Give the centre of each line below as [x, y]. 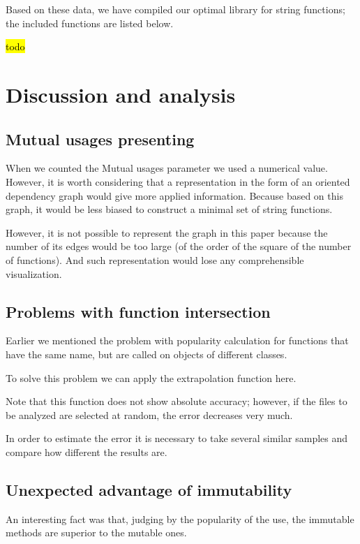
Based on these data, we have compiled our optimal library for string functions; [175, 9]
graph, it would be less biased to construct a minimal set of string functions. [169, 209]
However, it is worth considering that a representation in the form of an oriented [178, 181]
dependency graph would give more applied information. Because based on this [174, 195]
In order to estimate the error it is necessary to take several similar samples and [177, 438]
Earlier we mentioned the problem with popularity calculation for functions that [177, 340]
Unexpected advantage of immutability [149, 489]
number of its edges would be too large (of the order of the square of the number [179, 246]
